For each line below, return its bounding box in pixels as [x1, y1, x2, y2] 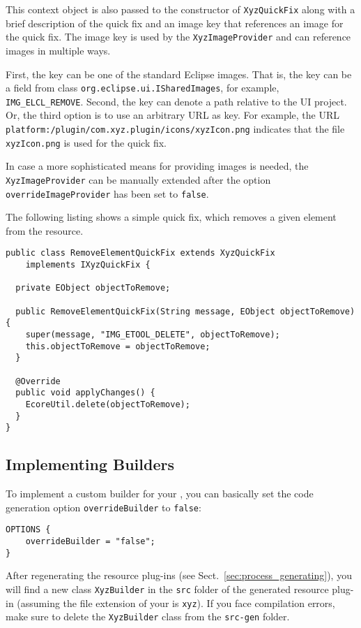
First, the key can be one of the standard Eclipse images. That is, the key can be [6, 66, 352, 81]
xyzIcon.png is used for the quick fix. [6, 135, 167, 149]
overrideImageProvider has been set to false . [6, 186, 209, 200]
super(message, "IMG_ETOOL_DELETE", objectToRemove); [25, 330, 280, 339]
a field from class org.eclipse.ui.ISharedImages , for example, [6, 80, 279, 95]
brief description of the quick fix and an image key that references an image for [6, 15, 344, 30]
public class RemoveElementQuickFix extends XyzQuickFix [6, 248, 275, 258]
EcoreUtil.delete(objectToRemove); [25, 399, 190, 409]
